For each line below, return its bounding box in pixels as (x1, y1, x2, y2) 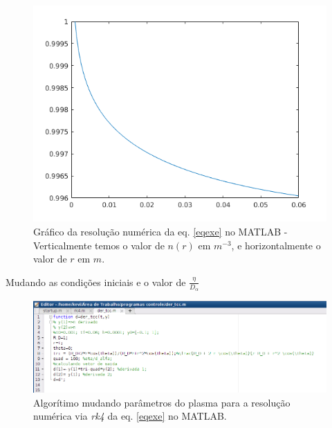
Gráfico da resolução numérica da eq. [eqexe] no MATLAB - (33, 224, 288, 238)
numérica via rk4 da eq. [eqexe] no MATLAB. (33, 409, 227, 423)
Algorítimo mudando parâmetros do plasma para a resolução (33, 395, 290, 409)
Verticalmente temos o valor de (33, 238, 165, 252)
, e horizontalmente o (231, 238, 321, 252)
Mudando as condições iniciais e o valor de (6, 274, 186, 289)
